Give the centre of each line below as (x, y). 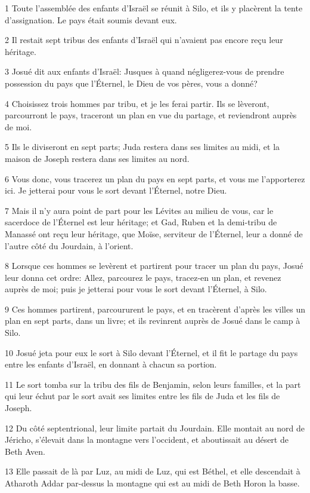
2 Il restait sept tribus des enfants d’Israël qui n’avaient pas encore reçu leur (144, 40)
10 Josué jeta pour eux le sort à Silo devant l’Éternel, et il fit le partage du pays (151, 352)
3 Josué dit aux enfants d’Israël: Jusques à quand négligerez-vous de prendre (145, 71)
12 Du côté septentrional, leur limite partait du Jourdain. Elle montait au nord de (155, 428)
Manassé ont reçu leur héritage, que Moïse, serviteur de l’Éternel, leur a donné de (154, 233)
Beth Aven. (25, 451)
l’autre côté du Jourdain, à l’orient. (69, 245)
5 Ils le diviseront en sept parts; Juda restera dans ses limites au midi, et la (142, 147)
